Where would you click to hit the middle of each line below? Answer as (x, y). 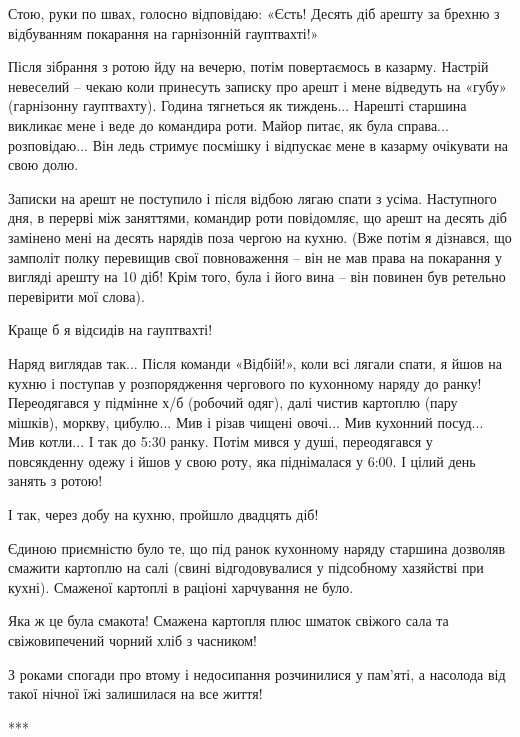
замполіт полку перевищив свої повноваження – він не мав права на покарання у (255, 256)
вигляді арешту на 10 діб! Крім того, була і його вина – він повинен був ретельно (257, 276)
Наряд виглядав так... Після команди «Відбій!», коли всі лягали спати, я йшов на (255, 362)
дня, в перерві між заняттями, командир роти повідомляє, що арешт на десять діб (257, 217)
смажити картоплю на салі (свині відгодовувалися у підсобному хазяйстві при (246, 567)
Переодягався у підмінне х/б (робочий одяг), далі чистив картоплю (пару (233, 402)
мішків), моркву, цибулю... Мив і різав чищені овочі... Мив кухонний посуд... (246, 421)
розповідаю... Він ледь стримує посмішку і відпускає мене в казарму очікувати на (258, 144)
